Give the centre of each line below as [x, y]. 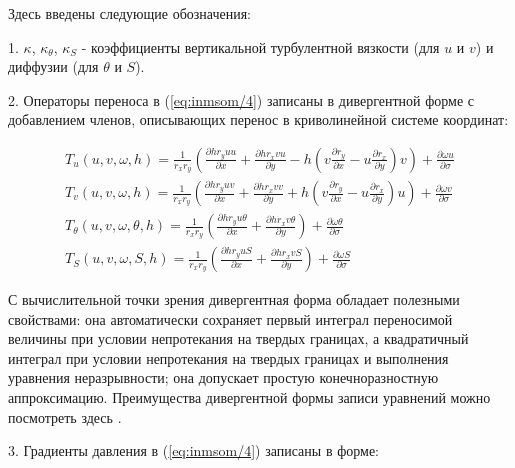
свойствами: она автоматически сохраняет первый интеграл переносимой [230, 318]
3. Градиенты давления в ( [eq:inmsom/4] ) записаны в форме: [193, 450]
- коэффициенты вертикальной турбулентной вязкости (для [260, 46]
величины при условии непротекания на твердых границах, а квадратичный [238, 338]
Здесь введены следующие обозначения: [130, 13]
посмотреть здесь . [65, 416]
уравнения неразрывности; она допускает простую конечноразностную [223, 377]
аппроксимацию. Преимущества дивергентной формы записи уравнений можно [249, 397]
